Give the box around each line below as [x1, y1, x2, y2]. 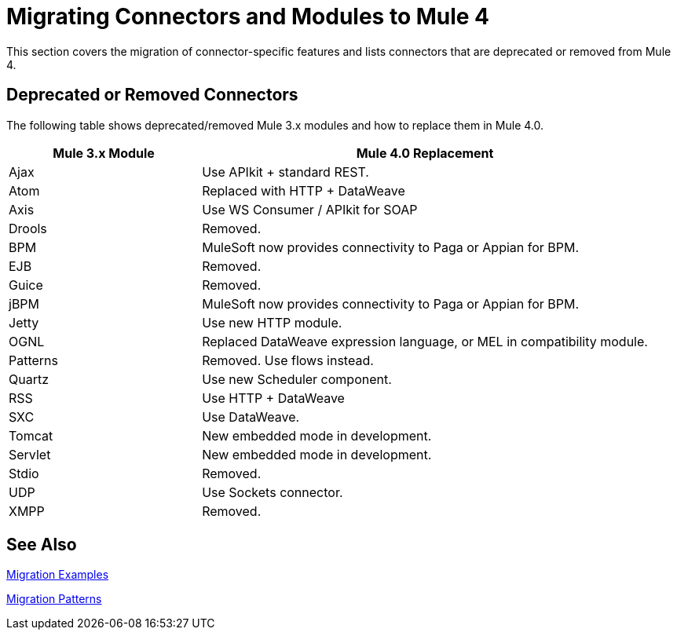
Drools [9, 220, 47, 236]
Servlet [9, 446, 51, 462]
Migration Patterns [6, 592, 102, 606]
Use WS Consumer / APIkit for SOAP [202, 201, 418, 217]
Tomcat [9, 427, 53, 444]
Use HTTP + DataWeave [202, 389, 345, 406]
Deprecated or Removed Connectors [6, 85, 298, 105]
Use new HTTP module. [202, 314, 342, 331]
